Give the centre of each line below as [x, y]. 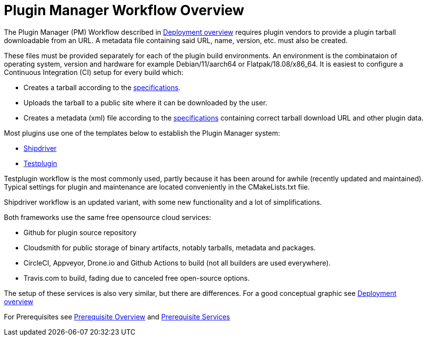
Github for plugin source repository [80, 232]
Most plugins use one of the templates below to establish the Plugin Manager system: [142, 133]
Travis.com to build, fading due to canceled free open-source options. [137, 278]
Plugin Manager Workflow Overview [124, 10]
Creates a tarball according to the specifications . [102, 87]
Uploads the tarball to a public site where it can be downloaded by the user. [145, 102]
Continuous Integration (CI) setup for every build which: [94, 72]
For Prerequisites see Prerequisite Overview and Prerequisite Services [117, 316]
